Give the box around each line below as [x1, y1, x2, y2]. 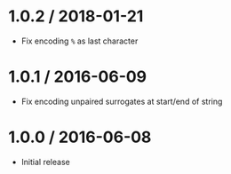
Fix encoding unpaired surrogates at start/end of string [20, 96, 223, 107]
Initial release [20, 156, 70, 167]
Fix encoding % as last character [20, 36, 139, 46]
